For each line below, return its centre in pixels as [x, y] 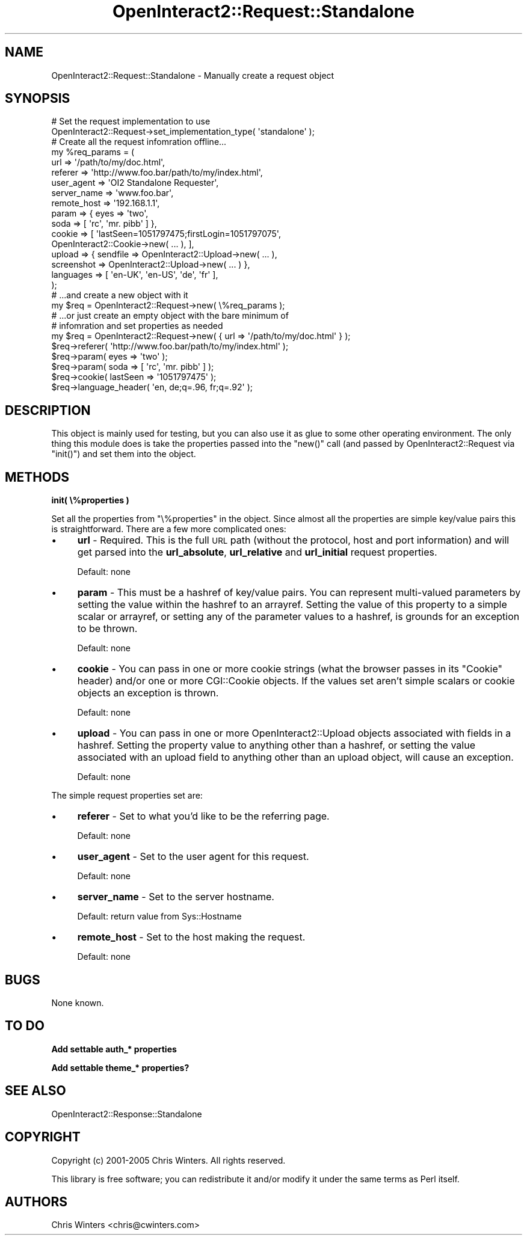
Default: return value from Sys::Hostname [159, 916]
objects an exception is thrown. [148, 693]
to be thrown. [107, 629]
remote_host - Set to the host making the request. [191, 937]
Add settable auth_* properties [114, 1049]
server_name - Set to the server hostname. [176, 897]
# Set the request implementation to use [131, 121]
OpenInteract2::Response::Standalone [127, 1114]
